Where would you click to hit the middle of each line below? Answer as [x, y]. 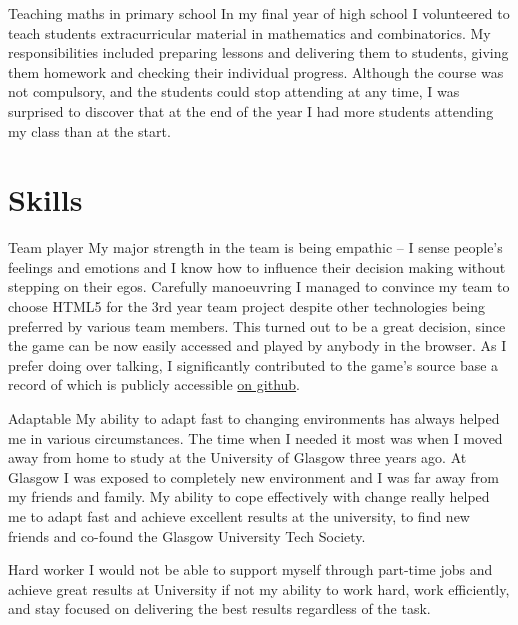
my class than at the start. [89, 130]
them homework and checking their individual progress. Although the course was [256, 71]
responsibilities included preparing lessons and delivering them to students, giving [258, 52]
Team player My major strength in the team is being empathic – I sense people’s [255, 247]
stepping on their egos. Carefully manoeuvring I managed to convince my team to [259, 286]
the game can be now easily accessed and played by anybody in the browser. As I [257, 345]
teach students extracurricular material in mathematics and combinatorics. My [249, 32]
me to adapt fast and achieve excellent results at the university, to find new [239, 516]
